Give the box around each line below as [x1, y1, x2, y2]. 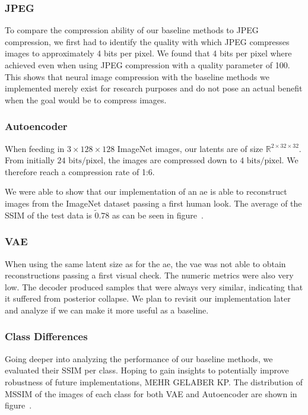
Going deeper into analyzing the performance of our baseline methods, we [5, 352, 273, 365]
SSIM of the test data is [5, 208, 92, 221]
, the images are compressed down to [103, 154, 237, 166]
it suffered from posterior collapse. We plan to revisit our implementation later [5, 292, 291, 305]
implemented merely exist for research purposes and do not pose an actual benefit [5, 82, 303, 94]
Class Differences [5, 329, 88, 344]
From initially [5, 154, 55, 166]
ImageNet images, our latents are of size [117, 142, 263, 154]
